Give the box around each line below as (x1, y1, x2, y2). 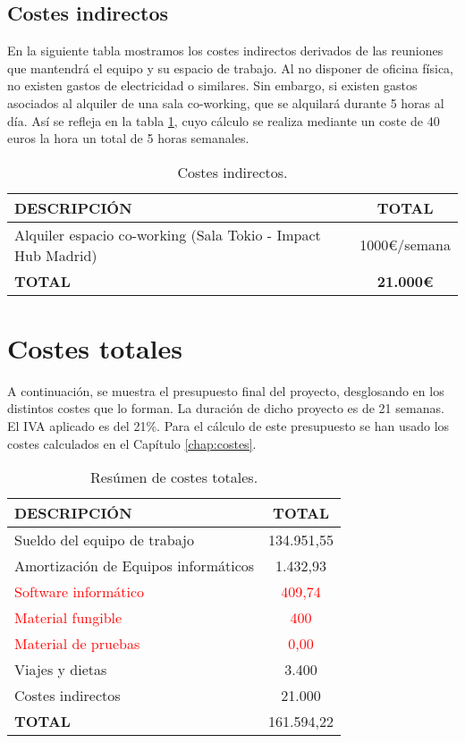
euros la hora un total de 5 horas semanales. (7, 129, 249, 148)
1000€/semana (359, 234, 451, 256)
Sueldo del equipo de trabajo (14, 529, 194, 551)
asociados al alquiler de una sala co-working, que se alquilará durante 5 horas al (7, 93, 444, 112)
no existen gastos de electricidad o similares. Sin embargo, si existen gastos (7, 76, 418, 95)
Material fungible (14, 607, 123, 629)
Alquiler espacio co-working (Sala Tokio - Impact (14, 224, 321, 245)
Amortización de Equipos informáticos (14, 555, 255, 577)
